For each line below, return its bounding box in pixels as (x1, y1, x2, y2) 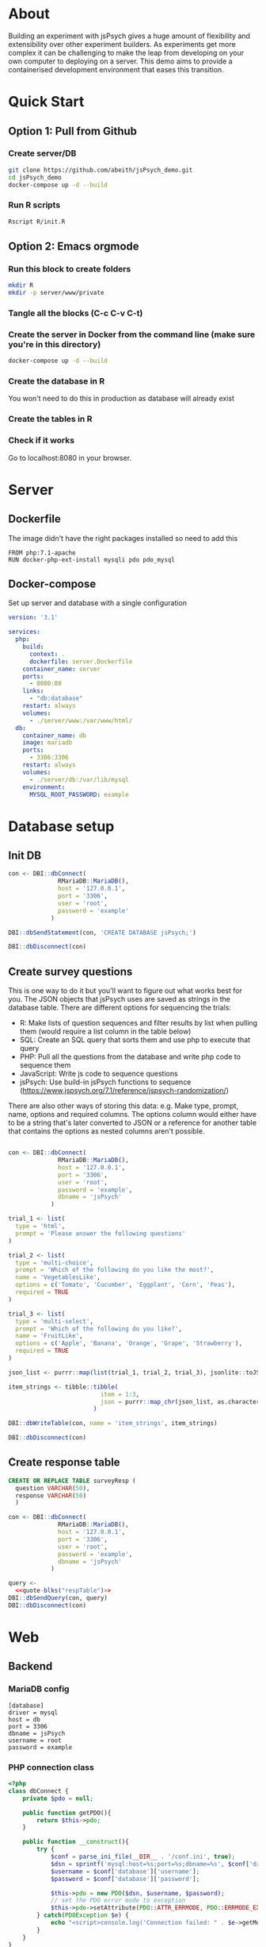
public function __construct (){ (22, 1838, 129, 1846)
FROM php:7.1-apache (8, 549, 77, 557)
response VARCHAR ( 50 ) (15, 1491, 87, 1500)
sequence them (19, 1060, 71, 1070)
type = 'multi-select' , (15, 1317, 93, 1325)
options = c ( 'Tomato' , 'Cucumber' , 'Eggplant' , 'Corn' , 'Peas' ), (15, 1281, 236, 1289)
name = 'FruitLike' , (15, 1332, 83, 1340)
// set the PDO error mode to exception (50, 1896, 186, 1905)
